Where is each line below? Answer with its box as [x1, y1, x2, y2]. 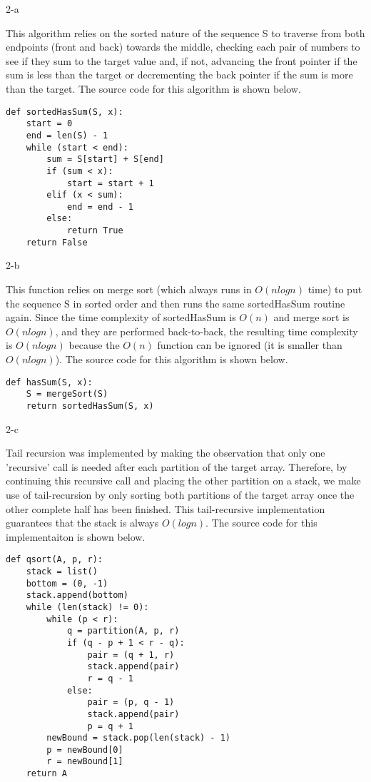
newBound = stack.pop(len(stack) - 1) [46, 733, 230, 743]
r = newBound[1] [46, 756, 123, 767]
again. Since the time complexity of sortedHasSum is [6, 310, 236, 325]
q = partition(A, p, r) [66, 626, 180, 636]
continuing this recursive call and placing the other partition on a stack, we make [6, 473, 361, 488]
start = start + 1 [66, 178, 154, 188]
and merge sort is [273, 310, 350, 325]
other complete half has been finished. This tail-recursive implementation [6, 501, 325, 516]
